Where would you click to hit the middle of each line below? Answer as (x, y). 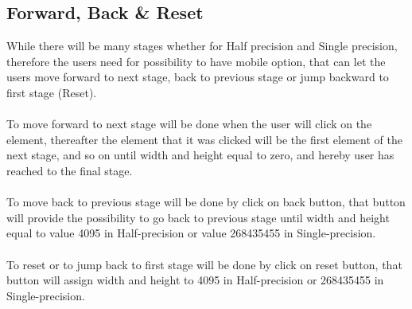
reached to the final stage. (70, 170)
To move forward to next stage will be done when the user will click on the (189, 124)
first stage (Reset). (52, 92)
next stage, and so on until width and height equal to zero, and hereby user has (200, 155)
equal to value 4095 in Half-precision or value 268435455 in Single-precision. (191, 233)
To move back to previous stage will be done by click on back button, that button (206, 202)
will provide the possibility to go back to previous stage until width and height (198, 217)
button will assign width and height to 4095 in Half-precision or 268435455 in (195, 280)
